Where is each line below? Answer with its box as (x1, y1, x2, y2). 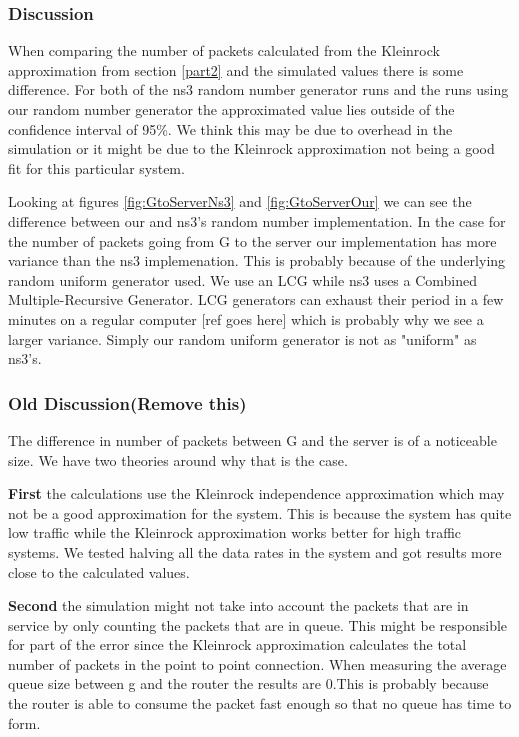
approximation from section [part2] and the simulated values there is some (8, 59, 464, 80)
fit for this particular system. (8, 157, 185, 178)
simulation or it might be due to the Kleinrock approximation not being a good (8, 138, 495, 159)
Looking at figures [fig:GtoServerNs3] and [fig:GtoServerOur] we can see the (8, 191, 472, 212)
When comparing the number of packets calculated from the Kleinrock (8, 40, 440, 61)
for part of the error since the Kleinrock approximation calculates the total (8, 634, 467, 655)
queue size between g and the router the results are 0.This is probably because (8, 673, 489, 694)
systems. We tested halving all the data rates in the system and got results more (8, 541, 502, 562)
